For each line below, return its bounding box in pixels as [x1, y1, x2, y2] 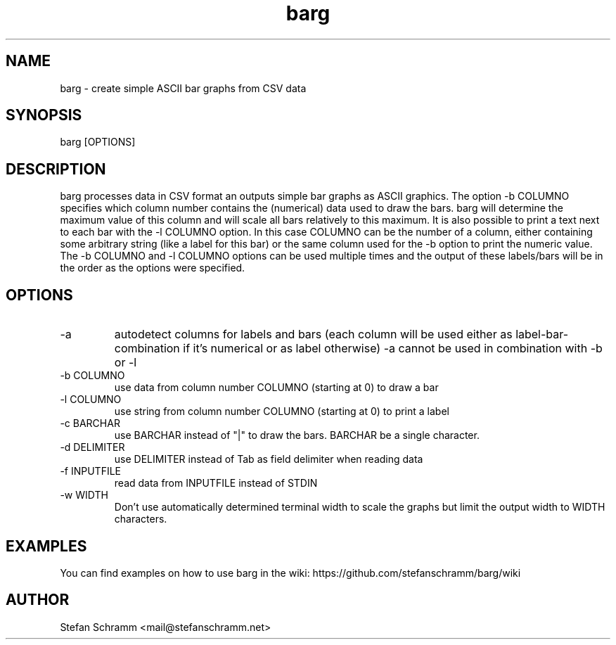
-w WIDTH [60, 489, 108, 502]
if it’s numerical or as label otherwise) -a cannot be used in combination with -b [183, 341, 603, 356]
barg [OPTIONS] [60, 136, 136, 148]
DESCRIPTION [6, 160, 106, 178]
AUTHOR [6, 591, 70, 609]
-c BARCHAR [60, 417, 120, 430]
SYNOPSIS [6, 106, 82, 124]
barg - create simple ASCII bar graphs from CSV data [60, 82, 307, 94]
